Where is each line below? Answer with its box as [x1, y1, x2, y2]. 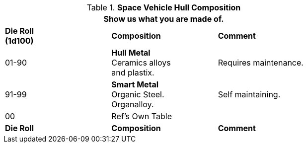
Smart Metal [111, 79, 159, 89]
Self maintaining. [218, 89, 281, 99]
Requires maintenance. [218, 58, 304, 68]
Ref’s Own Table [111, 111, 172, 121]
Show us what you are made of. [103, 14, 224, 24]
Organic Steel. [111, 89, 164, 99]
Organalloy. [111, 99, 154, 109]
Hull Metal [111, 48, 151, 58]
